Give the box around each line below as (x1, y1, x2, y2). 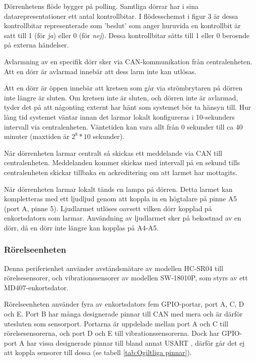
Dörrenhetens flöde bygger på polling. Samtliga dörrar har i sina (4, 1, 199, 11)
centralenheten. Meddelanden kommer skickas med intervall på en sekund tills (4, 157, 240, 168)
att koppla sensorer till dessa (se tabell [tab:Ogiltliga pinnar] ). (4, 347, 192, 358)
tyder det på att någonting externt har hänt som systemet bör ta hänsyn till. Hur (4, 102, 251, 112)
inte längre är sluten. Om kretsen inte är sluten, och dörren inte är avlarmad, (4, 92, 238, 102)
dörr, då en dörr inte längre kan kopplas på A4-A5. (4, 222, 159, 232)
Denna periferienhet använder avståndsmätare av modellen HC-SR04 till (4, 263, 223, 273)
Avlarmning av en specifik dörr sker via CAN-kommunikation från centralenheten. (4, 56, 253, 66)
